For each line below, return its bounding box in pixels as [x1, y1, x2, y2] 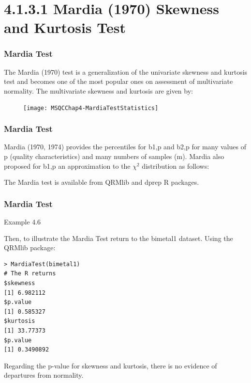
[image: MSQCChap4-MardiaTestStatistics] [23, 104, 159, 112]
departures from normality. [4, 370, 84, 380]
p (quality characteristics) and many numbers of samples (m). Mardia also [4, 151, 224, 161]
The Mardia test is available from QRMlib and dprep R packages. [4, 177, 199, 187]
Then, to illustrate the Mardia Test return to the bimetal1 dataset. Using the [4, 233, 233, 243]
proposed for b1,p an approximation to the [4, 160, 131, 171]
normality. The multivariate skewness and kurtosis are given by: [4, 85, 193, 96]
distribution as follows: [142, 160, 209, 171]
